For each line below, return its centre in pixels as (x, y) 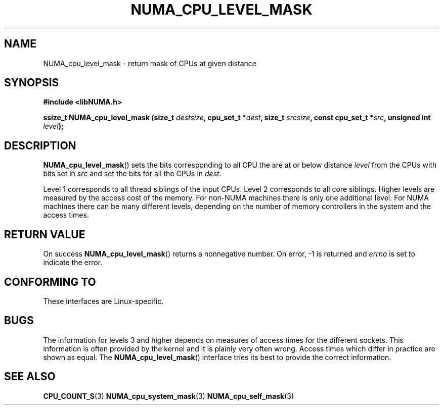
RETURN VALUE (45, 234)
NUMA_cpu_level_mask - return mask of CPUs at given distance (150, 63)
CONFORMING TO (50, 282)
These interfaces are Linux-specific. (103, 301)
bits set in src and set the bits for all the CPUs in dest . (132, 174)
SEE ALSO (30, 377)
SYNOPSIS (32, 83)
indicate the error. (73, 263)
